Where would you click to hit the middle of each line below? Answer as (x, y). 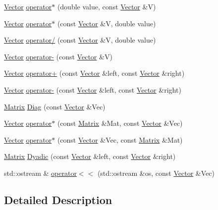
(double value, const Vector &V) (107, 6)
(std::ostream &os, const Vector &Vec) (156, 173)
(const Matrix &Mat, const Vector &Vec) (120, 123)
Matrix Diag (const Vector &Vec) (55, 106)
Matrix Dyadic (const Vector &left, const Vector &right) (90, 156)
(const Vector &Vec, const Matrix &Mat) (120, 139)
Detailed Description (58, 199)
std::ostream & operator (40, 173)
